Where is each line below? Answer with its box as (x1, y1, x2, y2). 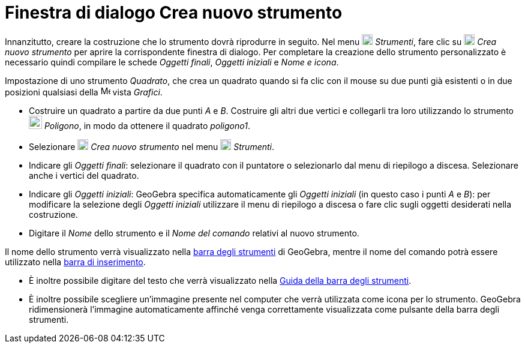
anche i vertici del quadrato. (29, 170, 139, 181)
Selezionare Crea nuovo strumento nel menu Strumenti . (29, 141, 275, 152)
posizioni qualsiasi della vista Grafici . (5, 86, 163, 97)
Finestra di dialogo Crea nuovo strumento (5, 2, 343, 23)
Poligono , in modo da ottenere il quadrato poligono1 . (44, 120, 250, 131)
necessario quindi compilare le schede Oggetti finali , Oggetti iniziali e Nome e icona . (5, 56, 339, 67)
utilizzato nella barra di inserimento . (5, 256, 146, 267)
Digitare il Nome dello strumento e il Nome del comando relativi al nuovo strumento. (29, 227, 359, 238)
